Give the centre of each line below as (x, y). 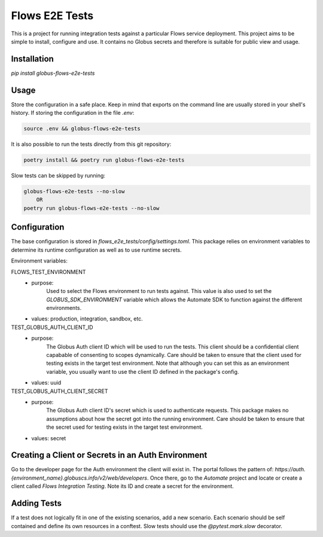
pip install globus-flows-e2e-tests (53, 73)
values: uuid (46, 383)
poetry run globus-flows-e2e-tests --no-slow (92, 208)
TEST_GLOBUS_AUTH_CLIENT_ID (52, 327)
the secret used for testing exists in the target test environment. (125, 427)
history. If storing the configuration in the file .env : (73, 113)
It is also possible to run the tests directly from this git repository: (91, 144)
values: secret (49, 438)
